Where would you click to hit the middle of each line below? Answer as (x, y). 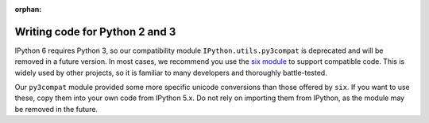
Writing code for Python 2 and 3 (95, 32)
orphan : (28, 9)
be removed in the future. (56, 109)
